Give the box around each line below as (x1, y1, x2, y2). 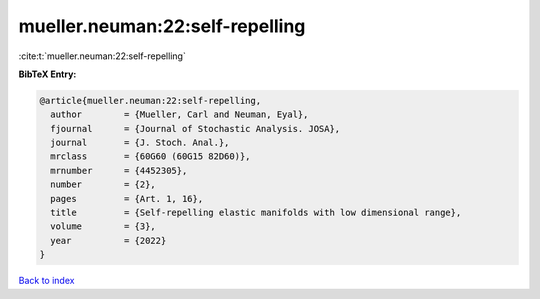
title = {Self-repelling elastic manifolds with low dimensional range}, (50, 207, 462, 219)
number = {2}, (50, 179, 157, 190)
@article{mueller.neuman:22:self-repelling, (39, 95, 262, 106)
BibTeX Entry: (18, 68, 77, 80)
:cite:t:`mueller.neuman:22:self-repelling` (18, 50, 187, 62)
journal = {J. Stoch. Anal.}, (50, 137, 230, 149)
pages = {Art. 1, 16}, (50, 193, 204, 204)
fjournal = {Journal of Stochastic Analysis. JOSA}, (50, 123, 341, 134)
